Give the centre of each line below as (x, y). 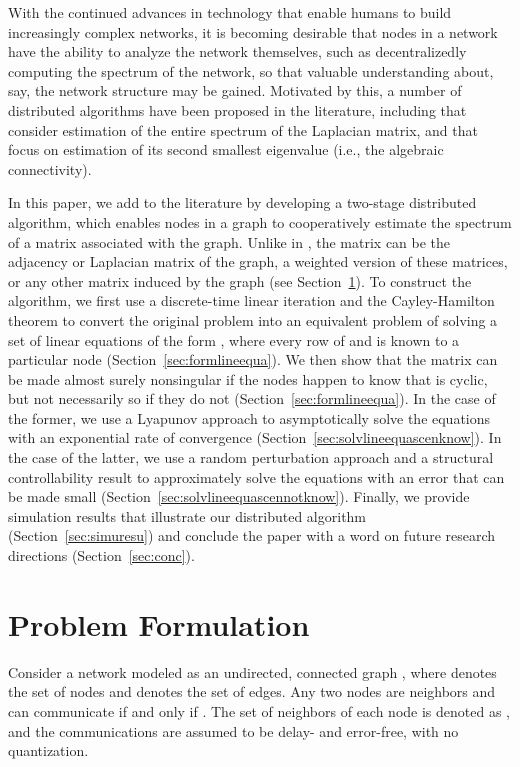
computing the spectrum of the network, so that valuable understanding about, (251, 70)
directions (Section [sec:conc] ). (101, 555)
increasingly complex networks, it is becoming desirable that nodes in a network (253, 31)
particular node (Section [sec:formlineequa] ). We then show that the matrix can (253, 359)
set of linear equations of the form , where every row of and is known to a (234, 339)
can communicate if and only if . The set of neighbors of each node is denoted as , (259, 710)
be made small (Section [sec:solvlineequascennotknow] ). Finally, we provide (239, 496)
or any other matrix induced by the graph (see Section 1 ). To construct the (240, 280)
